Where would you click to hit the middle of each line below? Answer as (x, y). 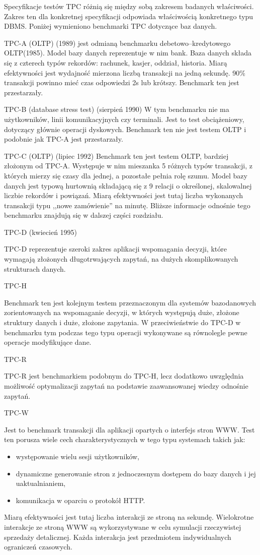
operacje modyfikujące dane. (48, 342)
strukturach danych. (35, 268)
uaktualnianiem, (41, 483)
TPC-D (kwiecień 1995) (41, 232)
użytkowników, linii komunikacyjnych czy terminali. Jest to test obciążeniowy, (124, 119)
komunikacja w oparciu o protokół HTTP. (80, 500)
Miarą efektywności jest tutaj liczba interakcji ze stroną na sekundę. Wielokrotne (129, 517)
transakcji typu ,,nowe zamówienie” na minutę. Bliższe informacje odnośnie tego (127, 205)
